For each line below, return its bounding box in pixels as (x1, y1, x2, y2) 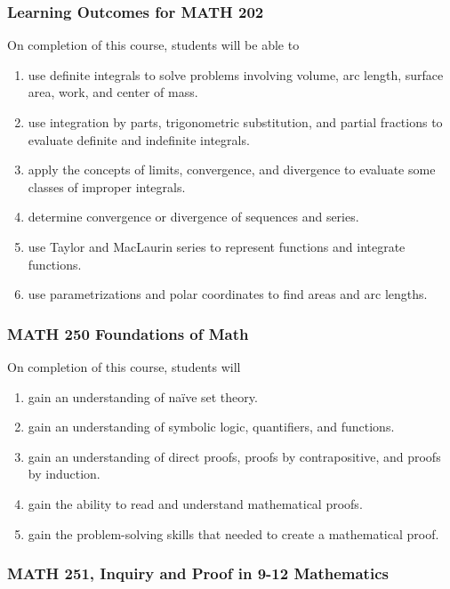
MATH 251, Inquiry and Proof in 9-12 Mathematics (7, 562, 389, 585)
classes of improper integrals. (28, 177, 186, 196)
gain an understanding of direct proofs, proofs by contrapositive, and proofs (28, 447, 441, 465)
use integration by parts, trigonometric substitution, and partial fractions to (28, 113, 443, 131)
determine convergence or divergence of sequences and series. (28, 207, 359, 226)
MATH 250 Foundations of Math (7, 322, 249, 344)
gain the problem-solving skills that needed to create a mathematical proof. (28, 524, 439, 543)
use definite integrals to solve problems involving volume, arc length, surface (28, 65, 444, 84)
